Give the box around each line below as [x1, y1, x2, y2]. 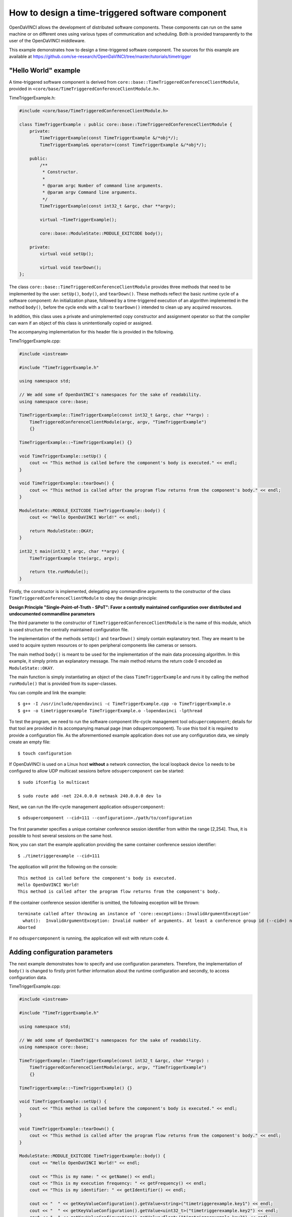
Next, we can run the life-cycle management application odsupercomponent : [9, 804, 165, 810]
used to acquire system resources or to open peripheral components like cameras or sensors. [9, 643, 197, 648]
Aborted [18, 924, 36, 930]
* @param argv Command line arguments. [42, 190, 138, 195]
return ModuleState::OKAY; [29, 528, 94, 534]
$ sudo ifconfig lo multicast [18, 779, 90, 785]
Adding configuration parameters [9, 948, 113, 957]
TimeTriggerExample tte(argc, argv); [29, 555, 120, 561]
